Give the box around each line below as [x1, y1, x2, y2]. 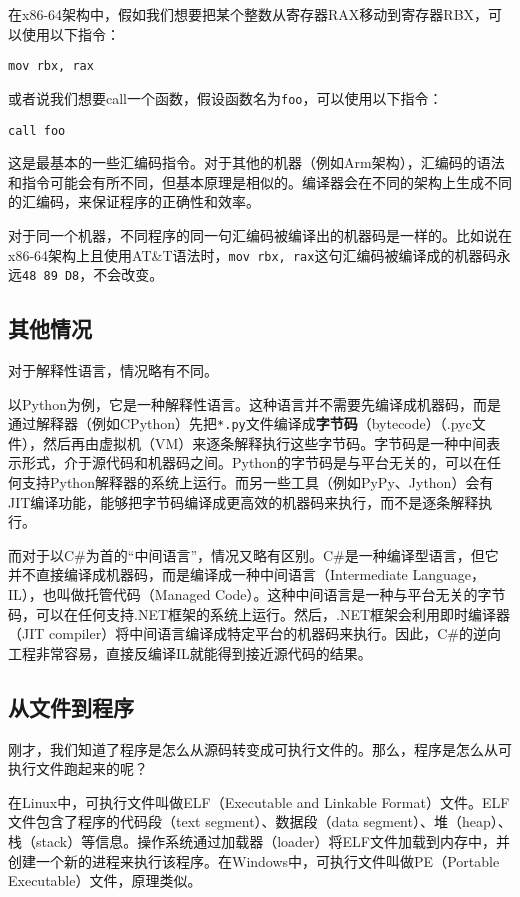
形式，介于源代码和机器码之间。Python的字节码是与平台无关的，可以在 [21, 452, 487, 473]
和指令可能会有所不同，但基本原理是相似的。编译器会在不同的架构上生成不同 [8, 171, 512, 192]
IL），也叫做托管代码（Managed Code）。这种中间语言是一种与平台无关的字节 [8, 584, 506, 605]
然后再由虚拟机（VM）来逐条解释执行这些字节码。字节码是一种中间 [42, 432, 487, 453]
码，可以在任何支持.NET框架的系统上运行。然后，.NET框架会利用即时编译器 [8, 603, 511, 624]
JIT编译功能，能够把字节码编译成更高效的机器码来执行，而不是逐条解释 [8, 491, 479, 512]
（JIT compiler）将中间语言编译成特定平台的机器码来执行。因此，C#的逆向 [8, 623, 501, 644]
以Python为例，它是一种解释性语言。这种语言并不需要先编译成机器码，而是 [8, 393, 501, 414]
